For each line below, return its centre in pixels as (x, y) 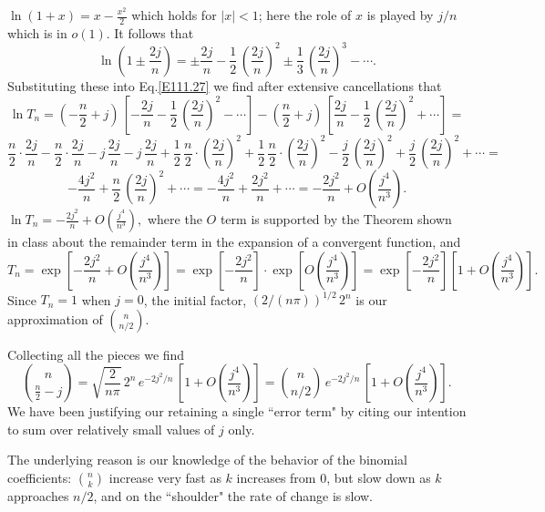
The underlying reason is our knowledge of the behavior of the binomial (208, 460)
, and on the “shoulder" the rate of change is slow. (233, 496)
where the (175, 219)
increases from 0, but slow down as (334, 478)
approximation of (55, 318)
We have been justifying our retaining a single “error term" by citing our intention (237, 411)
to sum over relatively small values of (111, 429)
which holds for (174, 15)
